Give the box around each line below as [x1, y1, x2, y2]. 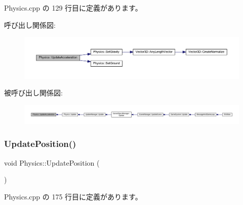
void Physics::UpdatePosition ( [4, 157, 100, 168]
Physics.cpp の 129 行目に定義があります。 [4, 3, 142, 13]
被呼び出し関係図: [4, 87, 63, 98]
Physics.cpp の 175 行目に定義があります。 [4, 191, 142, 201]
